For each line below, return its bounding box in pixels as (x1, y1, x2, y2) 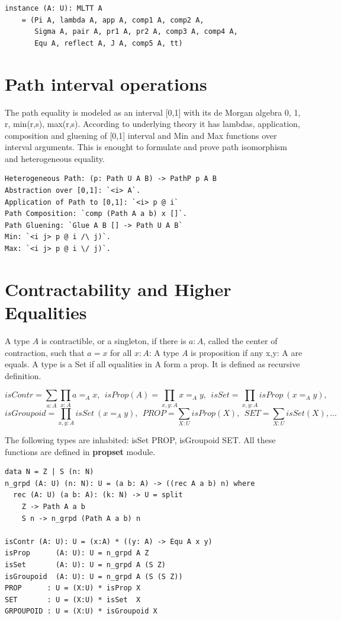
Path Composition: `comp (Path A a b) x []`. (5, 209, 187, 218)
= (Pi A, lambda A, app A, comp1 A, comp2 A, (21, 15, 204, 24)
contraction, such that (5, 346, 85, 358)
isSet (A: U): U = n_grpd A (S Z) (5, 560, 166, 569)
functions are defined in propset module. (5, 445, 156, 457)
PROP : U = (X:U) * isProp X (5, 584, 141, 593)
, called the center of (203, 334, 278, 346)
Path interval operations (5, 71, 207, 96)
